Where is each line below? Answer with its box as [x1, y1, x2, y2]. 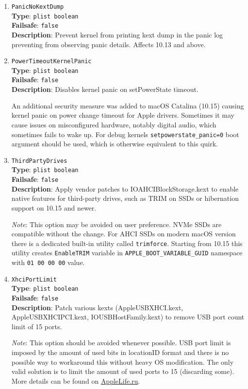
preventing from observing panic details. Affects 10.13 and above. [11, 39, 206, 49]
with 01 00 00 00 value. [11, 257, 85, 267]
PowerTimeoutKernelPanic [11, 58, 92, 65]
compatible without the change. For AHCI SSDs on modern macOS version [11, 229, 236, 239]
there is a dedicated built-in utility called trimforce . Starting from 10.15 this [11, 238, 243, 248]
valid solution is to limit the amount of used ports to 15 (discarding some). [11, 366, 234, 376]
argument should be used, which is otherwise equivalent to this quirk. [11, 139, 218, 149]
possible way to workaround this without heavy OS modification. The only [11, 356, 234, 367]
